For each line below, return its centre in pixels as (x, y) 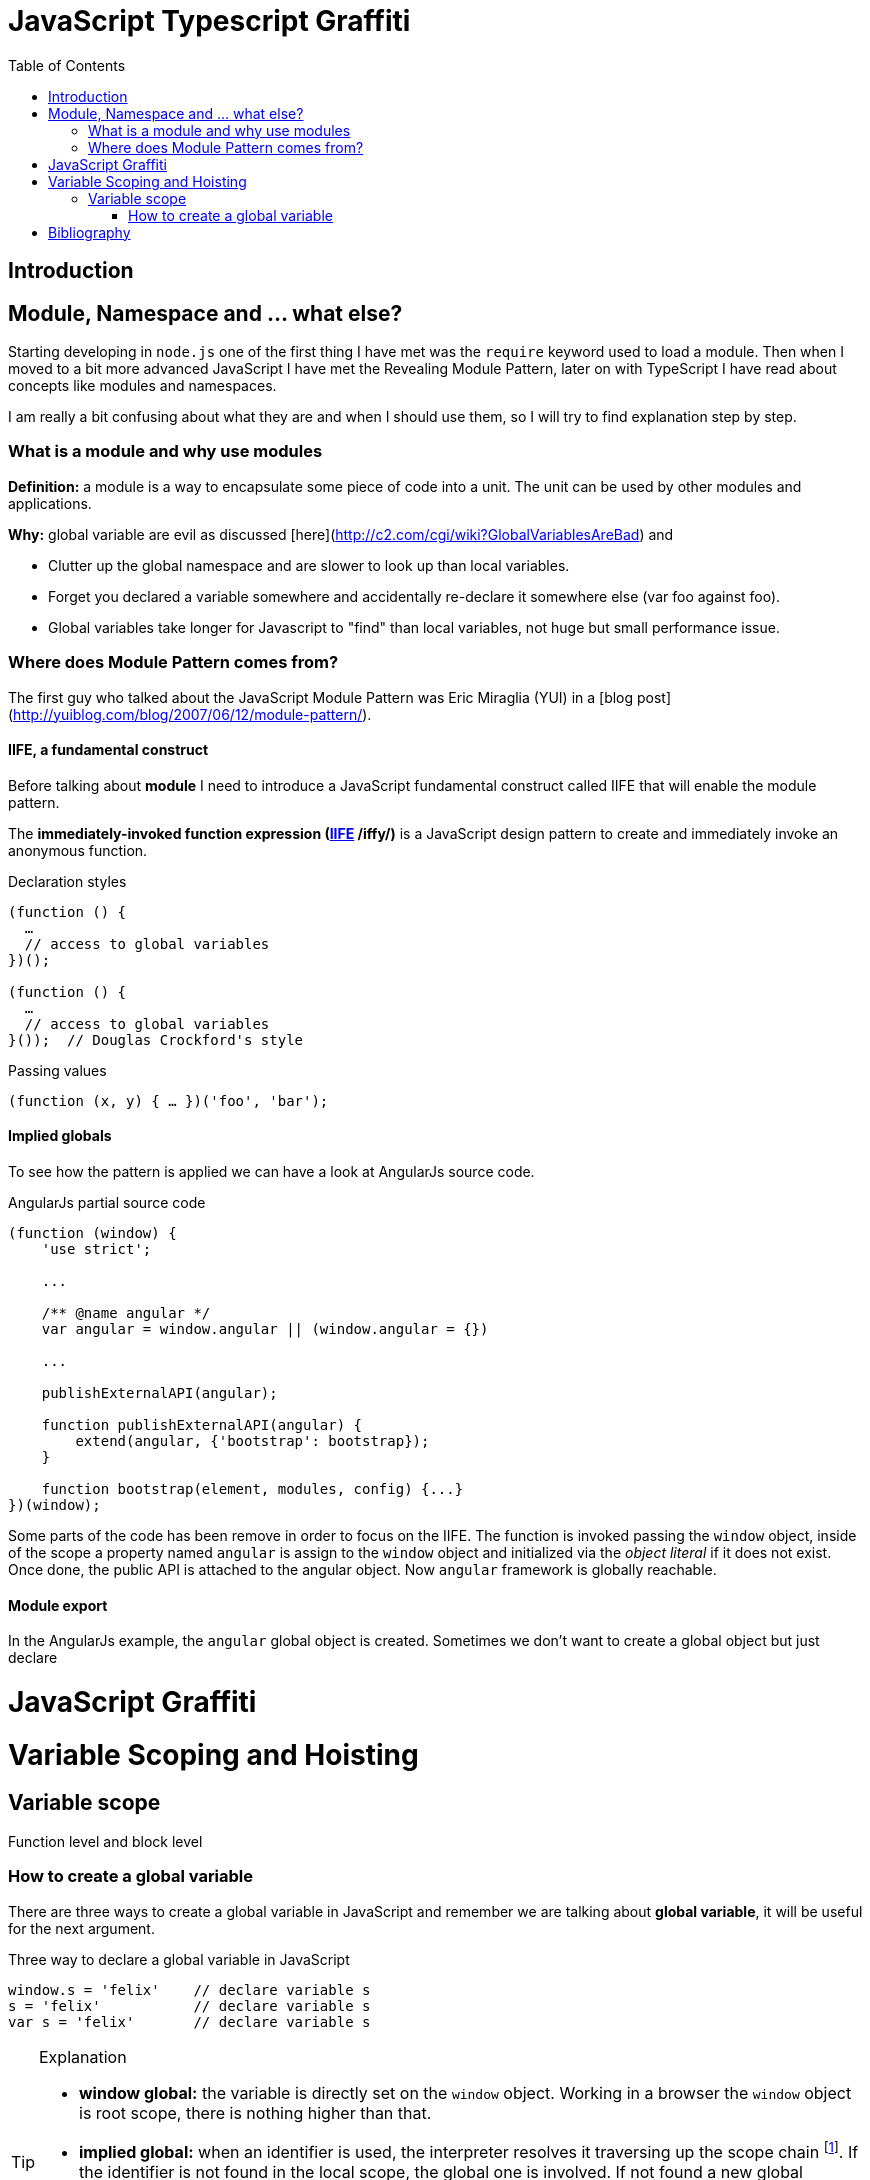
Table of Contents (67, 65)
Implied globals (60, 1136)
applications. (50, 503)
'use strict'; (96, 1248)
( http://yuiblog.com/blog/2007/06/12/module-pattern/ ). (190, 714)
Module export (58, 1605)
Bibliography (89, 232)
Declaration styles (67, 881)
